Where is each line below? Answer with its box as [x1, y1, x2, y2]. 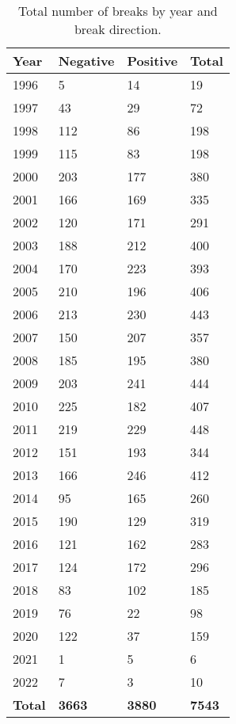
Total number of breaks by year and [17, 2, 218, 20]
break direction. [74, 20, 162, 38]
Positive [127, 51, 178, 70]
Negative [58, 51, 115, 70]
